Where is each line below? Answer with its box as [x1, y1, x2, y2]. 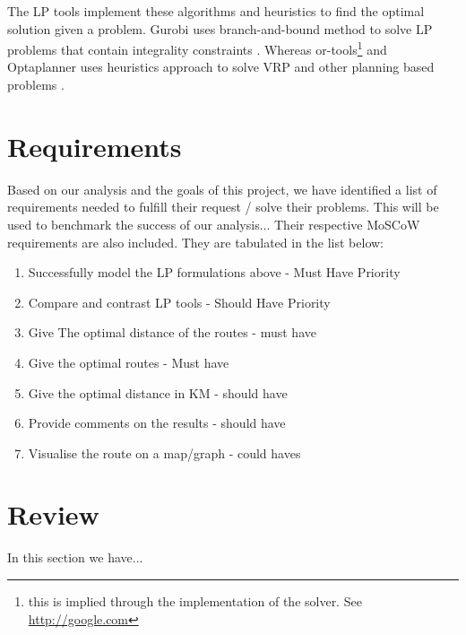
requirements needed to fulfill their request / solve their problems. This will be [7, 197, 439, 216]
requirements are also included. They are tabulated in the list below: [7, 232, 384, 251]
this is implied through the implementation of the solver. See [28, 592, 362, 610]
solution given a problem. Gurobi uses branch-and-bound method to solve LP [7, 19, 433, 38]
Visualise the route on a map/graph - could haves [28, 443, 301, 462]
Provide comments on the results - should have [28, 413, 286, 432]
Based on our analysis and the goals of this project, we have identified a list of [7, 179, 437, 198]
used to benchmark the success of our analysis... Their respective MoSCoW [7, 214, 420, 233]
